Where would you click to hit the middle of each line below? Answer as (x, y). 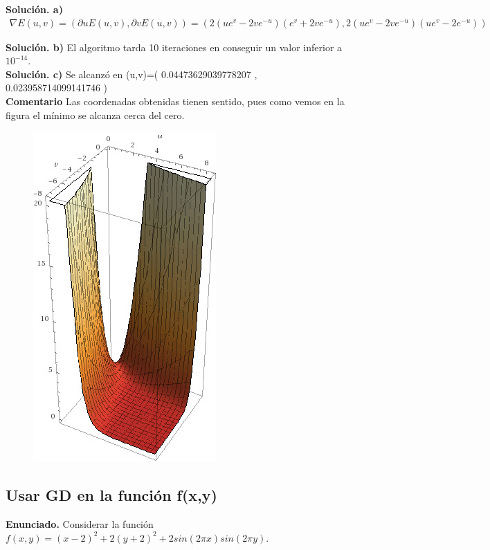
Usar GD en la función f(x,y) (111, 495)
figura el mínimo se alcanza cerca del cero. (95, 114)
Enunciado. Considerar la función (80, 523)
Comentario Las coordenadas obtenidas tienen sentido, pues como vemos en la (175, 101)
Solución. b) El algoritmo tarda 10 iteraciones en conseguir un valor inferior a (174, 47)
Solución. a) (34, 9)
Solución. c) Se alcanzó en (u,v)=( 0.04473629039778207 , (131, 74)
